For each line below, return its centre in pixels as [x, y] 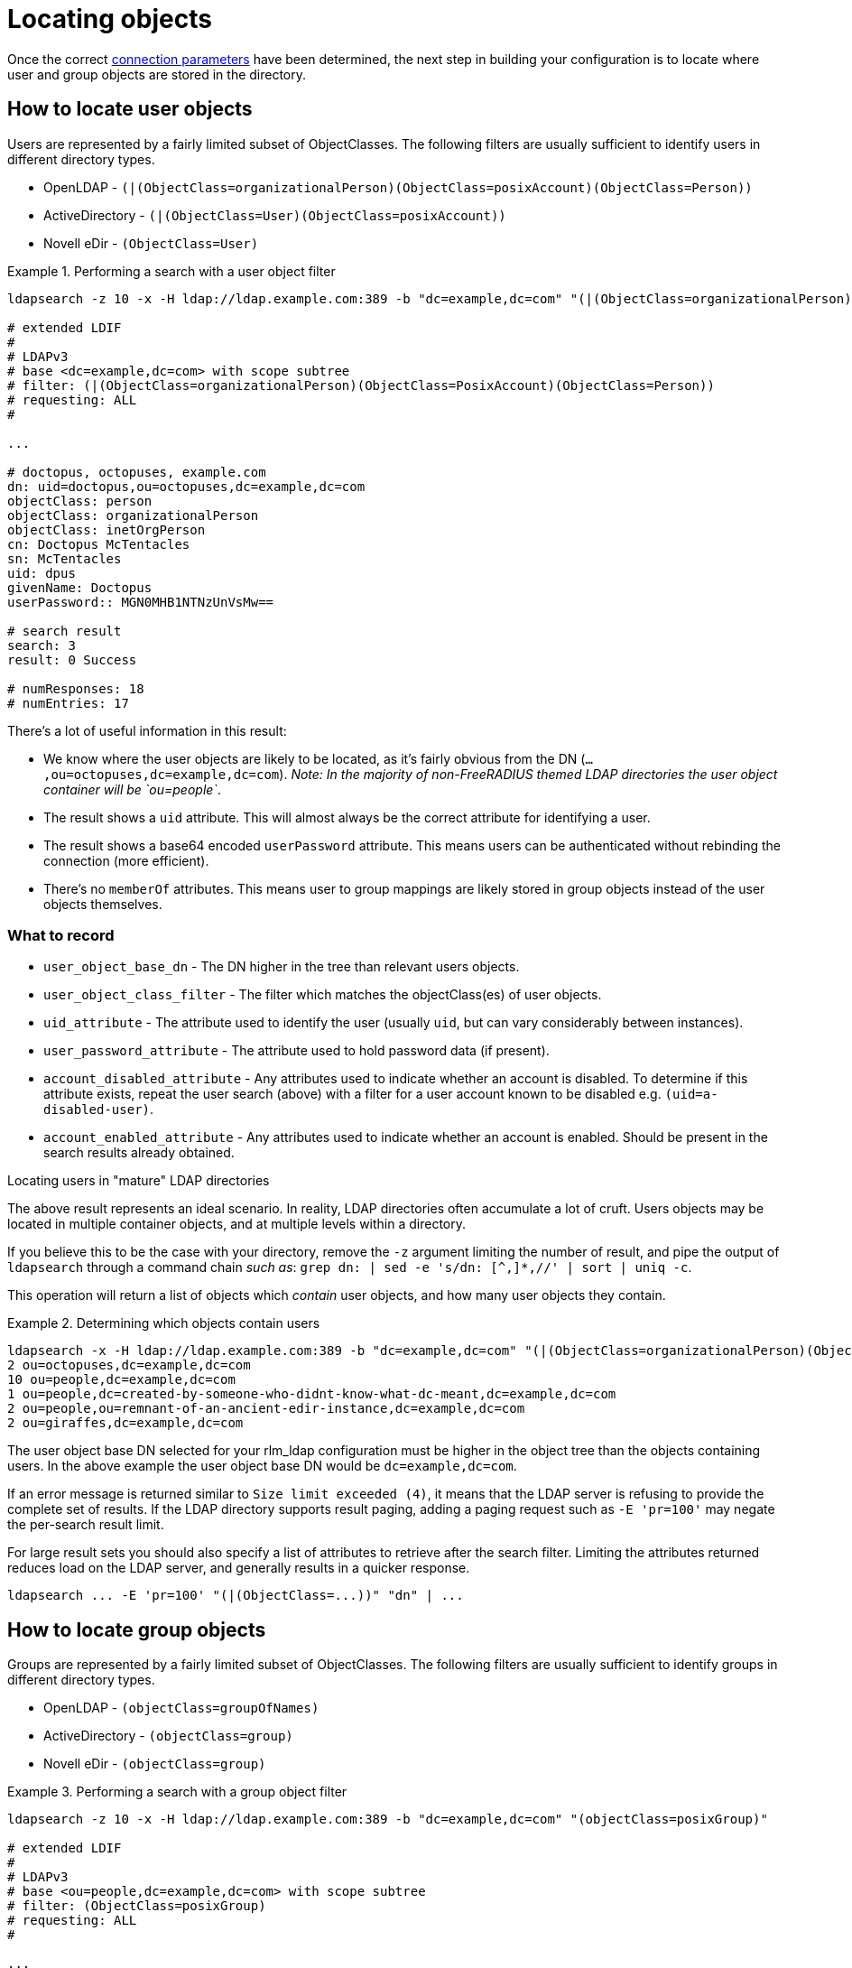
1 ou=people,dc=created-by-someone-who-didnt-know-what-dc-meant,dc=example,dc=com [312, 1394]
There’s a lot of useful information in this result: [147, 730]
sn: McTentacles [65, 558]
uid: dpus [42, 573]
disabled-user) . [99, 1109]
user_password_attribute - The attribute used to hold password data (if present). [296, 1051]
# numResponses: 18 [76, 688]
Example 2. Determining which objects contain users [164, 1323]
